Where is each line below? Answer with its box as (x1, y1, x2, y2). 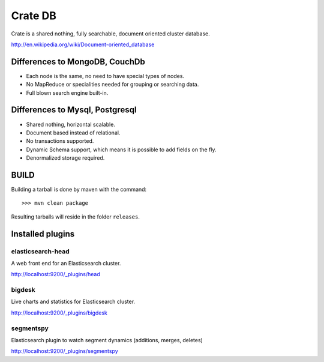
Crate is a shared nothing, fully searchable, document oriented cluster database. (11, 30, 210, 37)
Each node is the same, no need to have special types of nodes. (26, 72, 185, 79)
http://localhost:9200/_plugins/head (11, 271, 100, 278)
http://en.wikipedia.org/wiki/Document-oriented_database (11, 41, 155, 48)
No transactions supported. (26, 137, 94, 145)
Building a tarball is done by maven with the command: (11, 186, 147, 193)
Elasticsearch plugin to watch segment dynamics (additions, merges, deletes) (11, 337, 203, 343)
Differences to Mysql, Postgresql (11, 105, 137, 115)
